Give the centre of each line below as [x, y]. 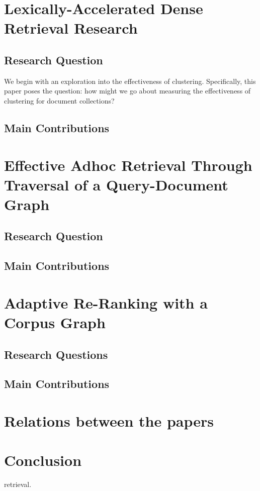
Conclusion [43, 460]
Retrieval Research [71, 28]
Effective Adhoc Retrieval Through [128, 165]
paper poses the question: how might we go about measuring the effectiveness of [127, 91]
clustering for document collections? [59, 100]
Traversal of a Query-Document [116, 184]
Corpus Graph [55, 322]
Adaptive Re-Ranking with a [106, 302]
